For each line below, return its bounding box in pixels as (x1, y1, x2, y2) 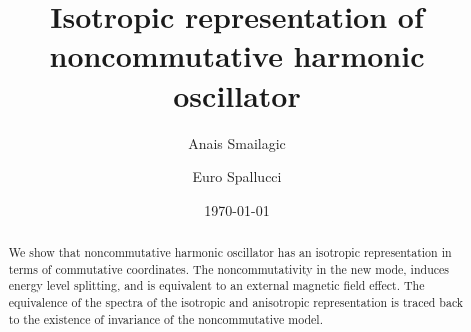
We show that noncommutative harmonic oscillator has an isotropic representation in (8, 244, 452, 261)
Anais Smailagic (188, 132, 286, 153)
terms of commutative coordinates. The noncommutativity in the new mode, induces (8, 260, 449, 277)
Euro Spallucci (192, 166, 282, 187)
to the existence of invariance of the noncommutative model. (8, 310, 323, 327)
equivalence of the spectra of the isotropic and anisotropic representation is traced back (8, 294, 464, 311)
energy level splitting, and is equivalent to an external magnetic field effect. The (8, 277, 425, 294)
